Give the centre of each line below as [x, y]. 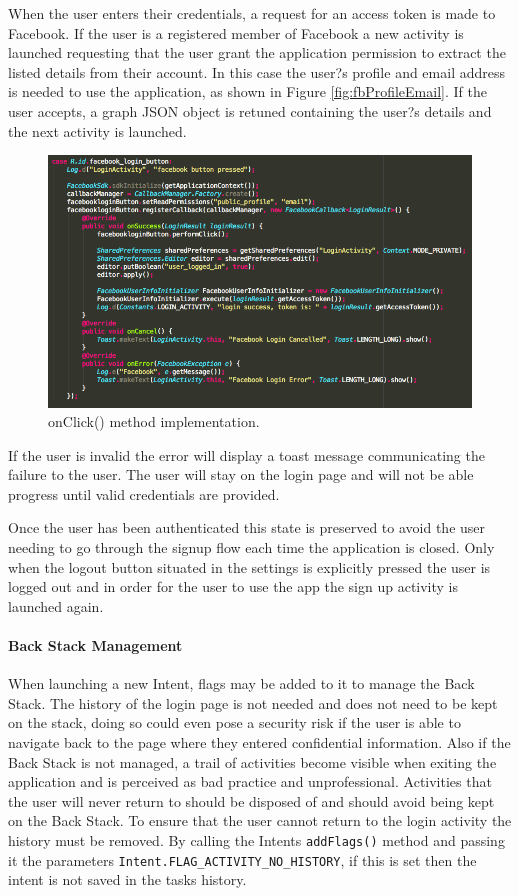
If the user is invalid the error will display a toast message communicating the [246, 454]
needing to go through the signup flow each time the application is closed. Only [251, 547]
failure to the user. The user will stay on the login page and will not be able [241, 474]
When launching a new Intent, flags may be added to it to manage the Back [241, 683]
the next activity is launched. [97, 130]
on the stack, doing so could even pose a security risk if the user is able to [234, 722]
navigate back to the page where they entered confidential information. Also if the [259, 742]
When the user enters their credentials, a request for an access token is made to [252, 13]
